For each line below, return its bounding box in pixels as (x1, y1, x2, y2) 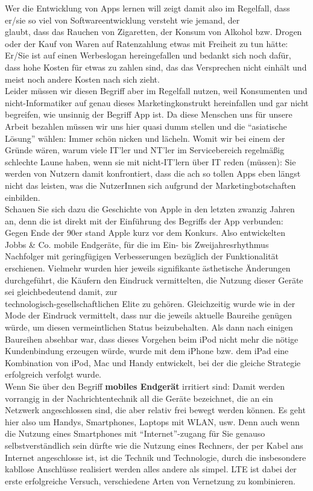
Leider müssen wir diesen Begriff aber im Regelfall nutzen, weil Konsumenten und (5, 84, 308, 97)
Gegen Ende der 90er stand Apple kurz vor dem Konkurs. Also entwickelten (5, 226, 286, 239)
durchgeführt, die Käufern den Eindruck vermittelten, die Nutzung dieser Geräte (5, 273, 303, 286)
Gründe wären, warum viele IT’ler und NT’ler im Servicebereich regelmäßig (5, 144, 285, 156)
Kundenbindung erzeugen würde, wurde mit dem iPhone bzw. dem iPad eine (5, 344, 289, 357)
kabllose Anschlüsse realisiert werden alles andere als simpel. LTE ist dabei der (5, 463, 297, 475)
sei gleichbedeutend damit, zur (5, 285, 118, 298)
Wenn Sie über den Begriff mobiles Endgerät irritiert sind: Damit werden (5, 380, 285, 392)
